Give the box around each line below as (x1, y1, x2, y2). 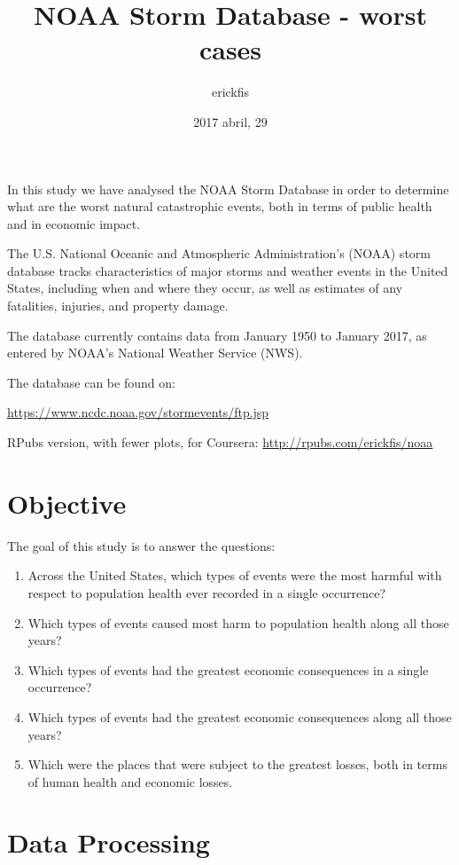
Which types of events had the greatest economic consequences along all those (27, 707, 452, 726)
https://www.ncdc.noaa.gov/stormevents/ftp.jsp (7, 403, 269, 421)
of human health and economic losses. (27, 772, 233, 790)
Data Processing (7, 824, 210, 861)
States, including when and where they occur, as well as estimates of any (7, 279, 403, 297)
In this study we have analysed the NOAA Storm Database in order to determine (7, 179, 449, 198)
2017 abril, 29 (193, 112, 268, 130)
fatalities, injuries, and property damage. (7, 296, 229, 315)
